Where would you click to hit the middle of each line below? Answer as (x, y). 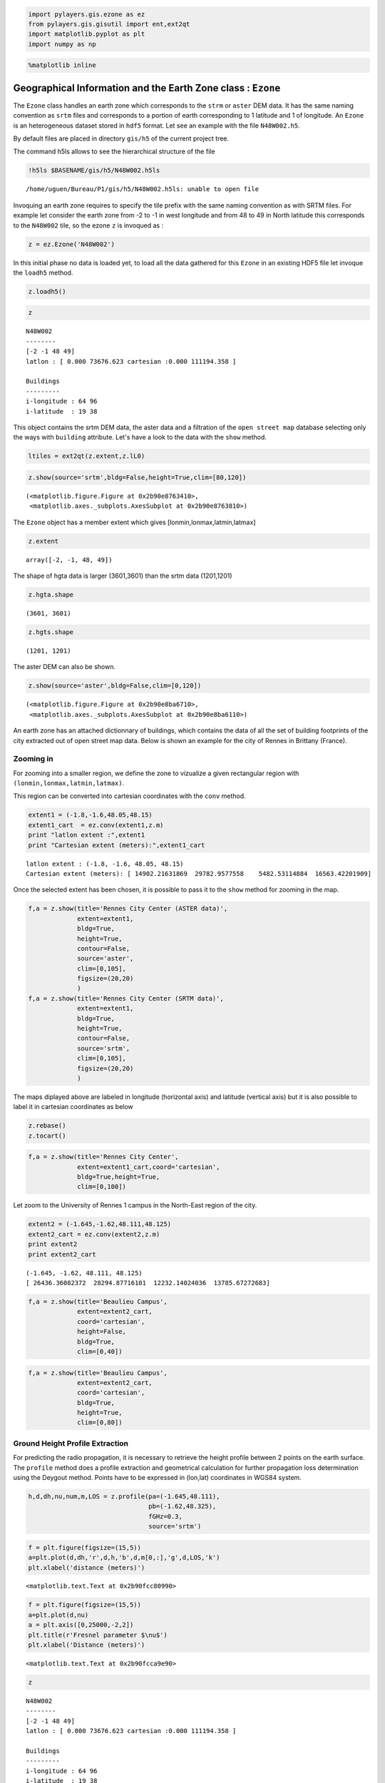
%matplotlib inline (62, 65)
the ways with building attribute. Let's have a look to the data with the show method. (140, 437)
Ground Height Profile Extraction (71, 1443)
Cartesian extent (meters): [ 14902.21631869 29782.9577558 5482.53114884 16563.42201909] (199, 873)
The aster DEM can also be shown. (65, 667)
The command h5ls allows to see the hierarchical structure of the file (114, 152)
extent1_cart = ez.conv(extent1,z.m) (96, 825)
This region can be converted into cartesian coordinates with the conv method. (129, 796)
